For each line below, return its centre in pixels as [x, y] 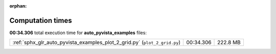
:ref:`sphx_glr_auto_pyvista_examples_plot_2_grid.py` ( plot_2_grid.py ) [97, 42]
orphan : [18, 6]
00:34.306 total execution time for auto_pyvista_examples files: [78, 33]
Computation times [41, 20]
